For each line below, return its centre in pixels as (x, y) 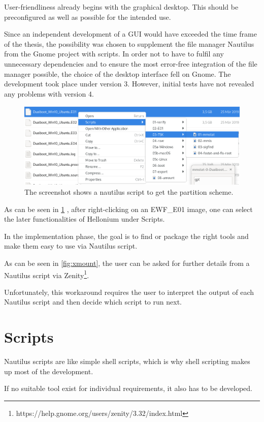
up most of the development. (49, 371)
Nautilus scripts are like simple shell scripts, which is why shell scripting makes (127, 361)
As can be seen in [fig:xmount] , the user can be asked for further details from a (127, 263)
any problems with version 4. (49, 93)
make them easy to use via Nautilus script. (71, 246)
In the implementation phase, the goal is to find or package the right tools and (126, 236)
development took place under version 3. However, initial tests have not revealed (129, 84)
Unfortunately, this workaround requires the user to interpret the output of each (129, 292)
